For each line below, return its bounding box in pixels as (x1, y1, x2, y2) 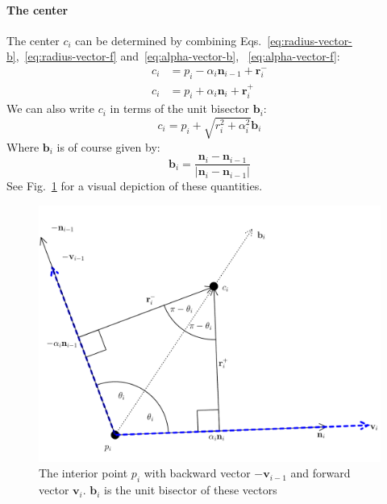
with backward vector (144, 464, 251, 481)
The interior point (39, 464, 128, 481)
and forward (290, 464, 351, 481)
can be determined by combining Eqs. (75, 31, 262, 48)
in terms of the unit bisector (110, 100, 250, 117)
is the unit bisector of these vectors (104, 481, 277, 498)
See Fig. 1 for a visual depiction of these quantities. (6, 177, 263, 194)
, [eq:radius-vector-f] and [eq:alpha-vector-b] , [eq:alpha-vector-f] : (15, 48, 340, 65)
